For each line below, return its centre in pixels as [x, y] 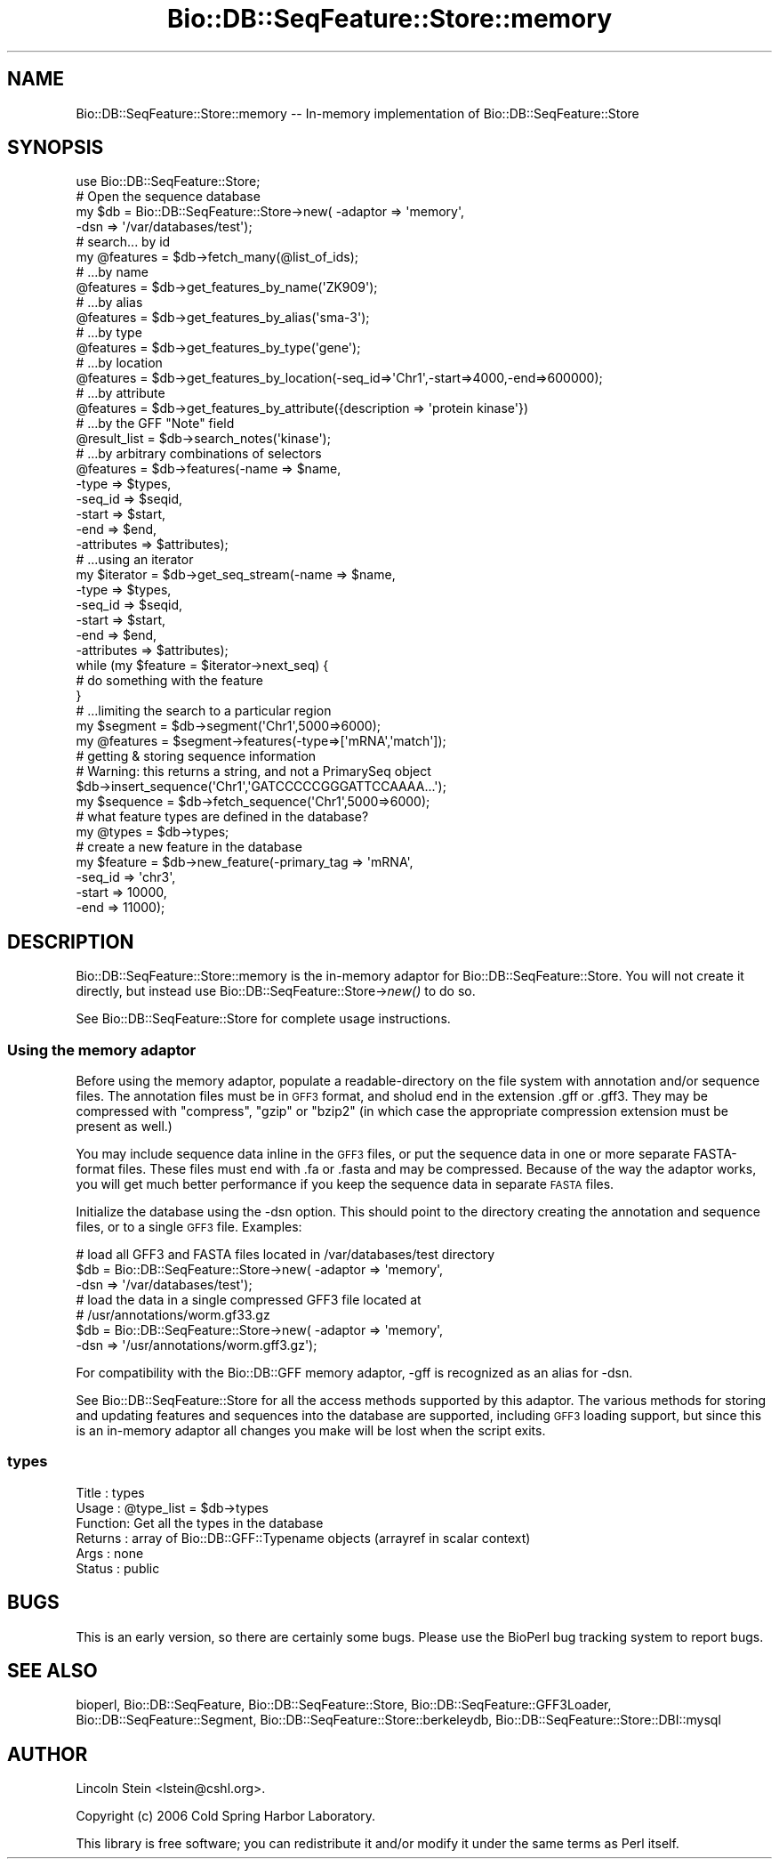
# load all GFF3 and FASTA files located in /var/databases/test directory [285, 1255]
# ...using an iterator [135, 560]
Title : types [110, 1492]
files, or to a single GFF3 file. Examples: [189, 1227]
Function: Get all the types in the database [200, 1523]
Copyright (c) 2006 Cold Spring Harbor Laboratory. [226, 1816]
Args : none [110, 1553]
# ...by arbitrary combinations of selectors [199, 454]
